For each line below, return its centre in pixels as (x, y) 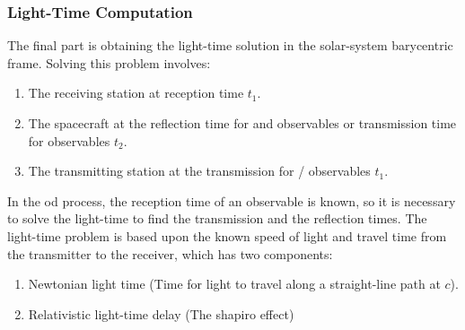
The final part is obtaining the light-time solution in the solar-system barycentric (230, 45)
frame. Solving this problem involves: (109, 62)
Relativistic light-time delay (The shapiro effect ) (161, 313)
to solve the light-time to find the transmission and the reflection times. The (217, 218)
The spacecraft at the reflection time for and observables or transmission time (242, 123)
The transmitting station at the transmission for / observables (199, 171)
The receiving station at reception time (136, 93)
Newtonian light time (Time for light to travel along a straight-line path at (234, 284)
